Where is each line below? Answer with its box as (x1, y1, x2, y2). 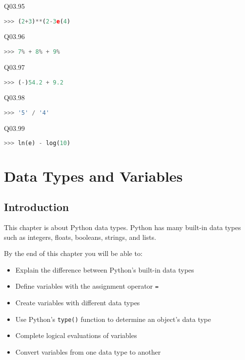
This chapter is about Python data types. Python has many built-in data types (4, 222, 241, 232)
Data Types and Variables (4, 166, 183, 186)
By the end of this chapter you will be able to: (4, 248, 143, 258)
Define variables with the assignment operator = (15, 281, 159, 291)
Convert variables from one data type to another (15, 346, 161, 357)
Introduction (4, 199, 69, 214)
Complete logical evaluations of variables (15, 330, 137, 340)
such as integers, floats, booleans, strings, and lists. (4, 232, 156, 242)
